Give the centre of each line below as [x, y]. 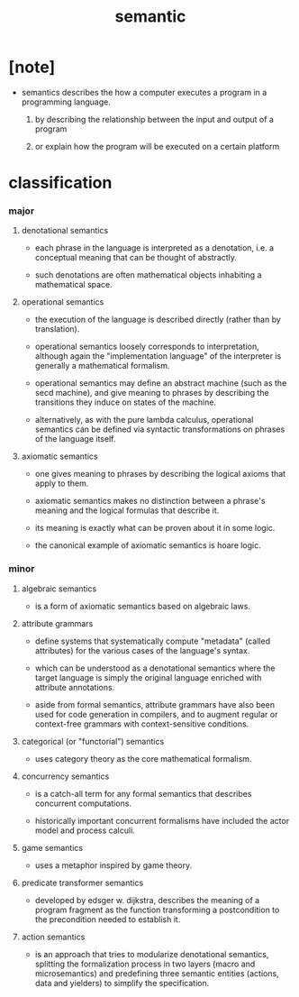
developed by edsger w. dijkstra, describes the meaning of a [147, 900]
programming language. [66, 102]
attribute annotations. [75, 687]
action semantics [53, 937]
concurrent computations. [83, 803]
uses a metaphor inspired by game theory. [113, 865]
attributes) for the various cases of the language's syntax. [142, 650]
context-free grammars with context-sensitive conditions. [142, 724]
